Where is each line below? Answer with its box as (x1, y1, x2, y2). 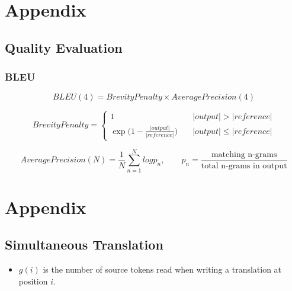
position (18, 274, 48, 287)
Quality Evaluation (5, 38, 123, 56)
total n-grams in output (201, 161, 287, 170)
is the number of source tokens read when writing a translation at (43, 263, 282, 276)
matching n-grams (211, 150, 277, 159)
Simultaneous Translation (5, 235, 163, 254)
